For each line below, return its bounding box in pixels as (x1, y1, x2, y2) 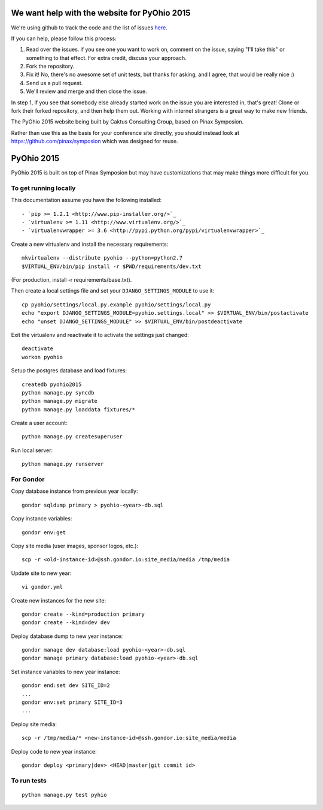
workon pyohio (22, 354, 63, 360)
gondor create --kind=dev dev (22, 619, 111, 626)
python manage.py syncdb (22, 389, 95, 396)
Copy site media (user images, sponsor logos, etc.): (11, 542, 139, 549)
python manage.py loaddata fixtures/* (22, 406, 136, 413)
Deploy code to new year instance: (11, 748, 97, 755)
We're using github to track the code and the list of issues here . (11, 24, 167, 31)
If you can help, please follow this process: (11, 35, 117, 42)
